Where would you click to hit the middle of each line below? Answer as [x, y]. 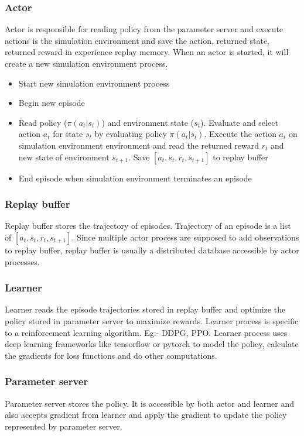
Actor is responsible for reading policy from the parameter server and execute [144, 29]
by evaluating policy [131, 134]
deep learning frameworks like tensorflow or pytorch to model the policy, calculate [152, 344]
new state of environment [64, 157]
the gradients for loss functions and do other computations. [111, 355]
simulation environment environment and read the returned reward [139, 145]
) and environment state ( [148, 122]
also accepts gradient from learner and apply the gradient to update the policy [146, 415]
